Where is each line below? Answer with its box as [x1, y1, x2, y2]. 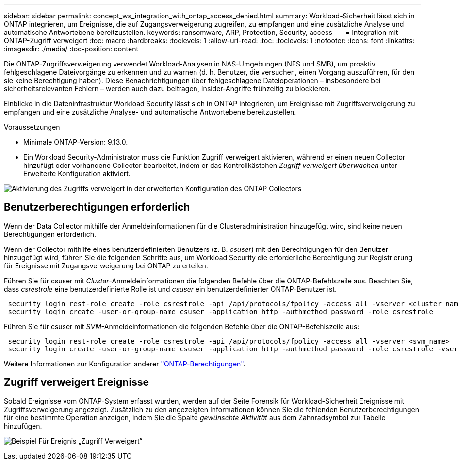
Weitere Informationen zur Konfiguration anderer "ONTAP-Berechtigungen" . [4, 359, 245, 368]
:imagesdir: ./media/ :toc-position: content [4, 45, 138, 53]
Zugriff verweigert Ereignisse [4, 376, 149, 389]
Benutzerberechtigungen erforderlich [4, 201, 190, 214]
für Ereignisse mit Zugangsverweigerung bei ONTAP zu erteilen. [4, 261, 208, 270]
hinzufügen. [4, 421, 42, 430]
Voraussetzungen [4, 123, 60, 131]
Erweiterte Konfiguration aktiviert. [23, 169, 131, 178]
